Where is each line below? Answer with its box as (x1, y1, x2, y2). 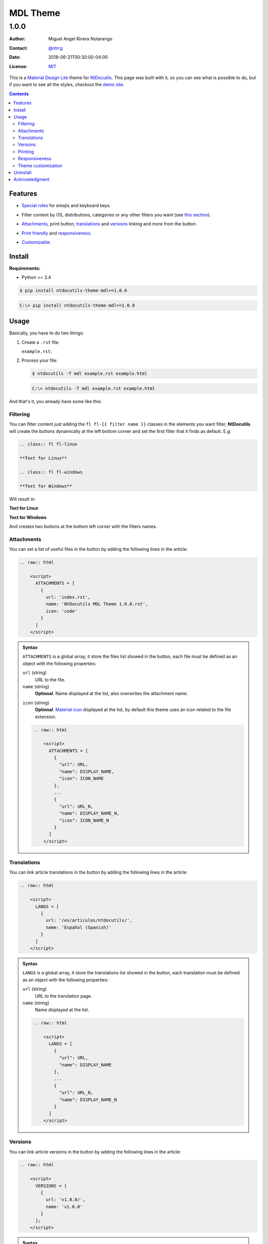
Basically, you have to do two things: (9, 330, 84, 336)
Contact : (9, 45, 28, 51)
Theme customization (18, 162, 63, 169)
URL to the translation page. (35, 993, 92, 999)
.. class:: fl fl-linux (19, 441, 78, 447)
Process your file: (21, 357, 58, 363)
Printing (18, 148, 34, 154)
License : (9, 63, 27, 69)
